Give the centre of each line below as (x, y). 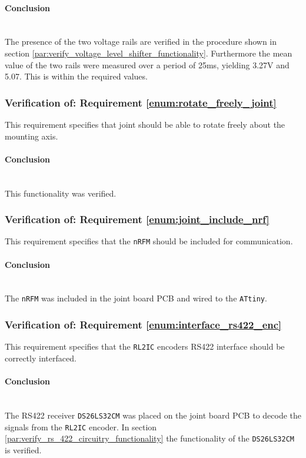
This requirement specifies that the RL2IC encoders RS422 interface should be (145, 346)
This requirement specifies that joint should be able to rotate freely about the (145, 124)
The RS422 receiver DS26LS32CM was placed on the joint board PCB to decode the (153, 415)
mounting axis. (31, 136)
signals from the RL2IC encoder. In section (81, 427)
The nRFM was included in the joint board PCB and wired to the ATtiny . (136, 298)
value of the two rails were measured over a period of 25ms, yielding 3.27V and (147, 64)
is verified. (23, 449)
